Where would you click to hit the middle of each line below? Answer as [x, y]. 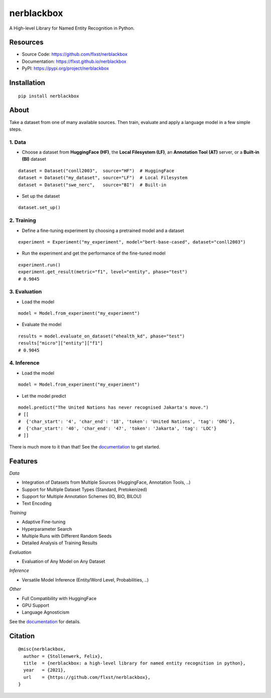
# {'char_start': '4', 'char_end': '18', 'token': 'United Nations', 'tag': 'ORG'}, [127, 421]
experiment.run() [39, 265]
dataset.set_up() [39, 208]
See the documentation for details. [45, 621]
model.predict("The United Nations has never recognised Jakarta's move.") [113, 407]
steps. [16, 129]
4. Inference [24, 363]
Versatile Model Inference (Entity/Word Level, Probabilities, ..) [85, 579]
